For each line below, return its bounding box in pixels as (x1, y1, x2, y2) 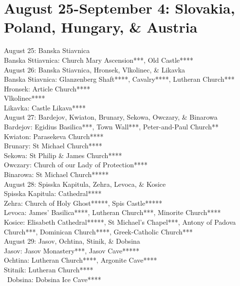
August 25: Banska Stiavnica (4, 45, 90, 55)
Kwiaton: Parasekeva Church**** (4, 131, 104, 141)
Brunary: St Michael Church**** (4, 141, 102, 151)
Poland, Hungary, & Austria (4, 17, 198, 37)
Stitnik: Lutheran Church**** (4, 264, 93, 274)
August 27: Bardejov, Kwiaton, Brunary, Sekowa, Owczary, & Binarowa (4, 112, 218, 122)
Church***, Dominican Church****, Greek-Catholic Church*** (4, 226, 193, 236)
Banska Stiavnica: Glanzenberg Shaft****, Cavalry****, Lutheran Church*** (4, 74, 235, 84)
